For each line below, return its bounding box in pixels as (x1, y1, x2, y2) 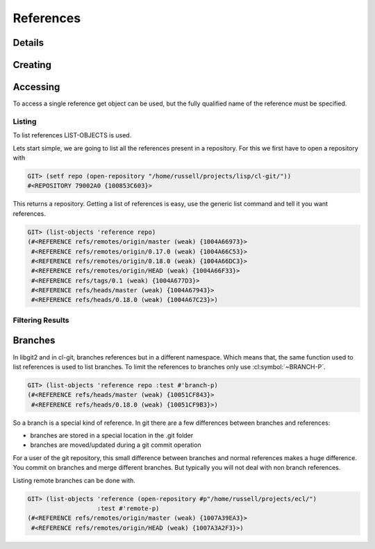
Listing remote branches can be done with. (12, 476, 135, 484)
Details (12, 37, 44, 49)
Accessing (12, 81, 60, 93)
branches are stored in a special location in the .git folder (30, 431, 194, 440)
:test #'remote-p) (97, 505, 160, 513)
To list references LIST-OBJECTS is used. (12, 131, 132, 140)
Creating (12, 59, 52, 71)
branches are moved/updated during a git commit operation (30, 441, 201, 449)
